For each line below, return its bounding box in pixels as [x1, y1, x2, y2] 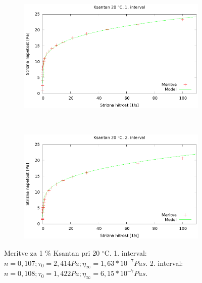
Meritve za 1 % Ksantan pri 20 [4, 248, 100, 258]
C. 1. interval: [104, 248, 147, 258]
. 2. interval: [145, 257, 183, 268]
